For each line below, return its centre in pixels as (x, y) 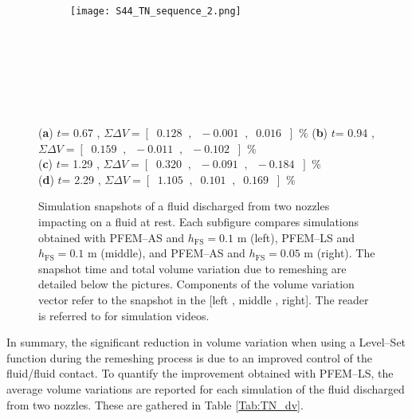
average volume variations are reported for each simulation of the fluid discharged (206, 388)
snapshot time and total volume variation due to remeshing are (192, 268)
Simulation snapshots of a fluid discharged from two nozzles (184, 206)
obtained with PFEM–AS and (112, 237)
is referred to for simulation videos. (124, 315)
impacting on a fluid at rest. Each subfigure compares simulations (199, 221)
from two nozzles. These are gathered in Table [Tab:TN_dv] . (155, 404)
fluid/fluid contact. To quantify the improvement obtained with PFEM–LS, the (200, 373)
